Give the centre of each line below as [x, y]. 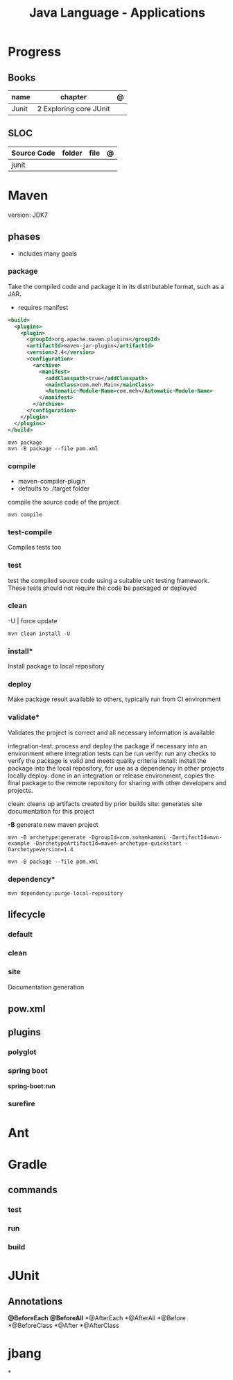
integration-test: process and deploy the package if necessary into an [107, 746]
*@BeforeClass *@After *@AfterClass [64, 1325]
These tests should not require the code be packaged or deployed [102, 588]
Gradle [28, 1164]
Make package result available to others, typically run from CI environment [114, 699]
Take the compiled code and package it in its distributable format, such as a [116, 286]
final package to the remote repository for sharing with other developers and [117, 782]
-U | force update [33, 621]
